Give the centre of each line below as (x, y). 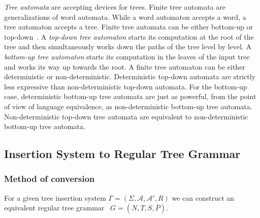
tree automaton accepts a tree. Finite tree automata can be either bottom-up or (129, 27)
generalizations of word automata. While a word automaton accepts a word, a (125, 17)
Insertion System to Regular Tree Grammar (122, 154)
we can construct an (203, 197)
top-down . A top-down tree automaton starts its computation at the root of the (129, 36)
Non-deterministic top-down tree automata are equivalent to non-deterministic (126, 116)
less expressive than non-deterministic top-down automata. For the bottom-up (126, 86)
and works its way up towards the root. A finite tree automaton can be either (125, 66)
